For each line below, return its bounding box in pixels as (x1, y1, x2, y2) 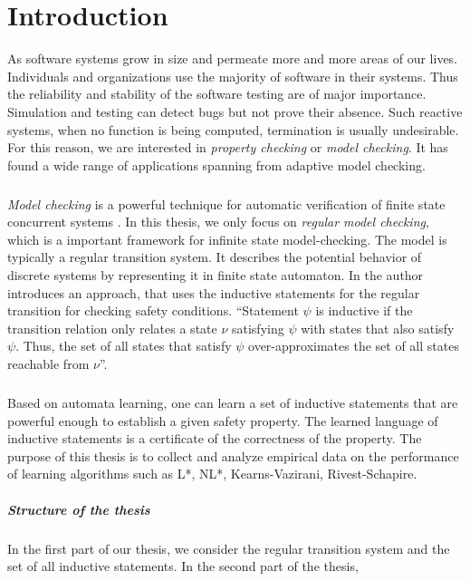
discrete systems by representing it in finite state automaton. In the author (7, 266, 424, 285)
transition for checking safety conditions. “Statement (7, 301, 299, 320)
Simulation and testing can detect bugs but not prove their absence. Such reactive (7, 102, 463, 121)
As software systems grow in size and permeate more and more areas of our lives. (7, 49, 458, 68)
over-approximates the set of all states (248, 336, 459, 355)
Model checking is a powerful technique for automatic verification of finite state (7, 194, 446, 213)
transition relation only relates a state (7, 318, 217, 337)
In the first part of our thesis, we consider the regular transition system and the (7, 538, 450, 557)
